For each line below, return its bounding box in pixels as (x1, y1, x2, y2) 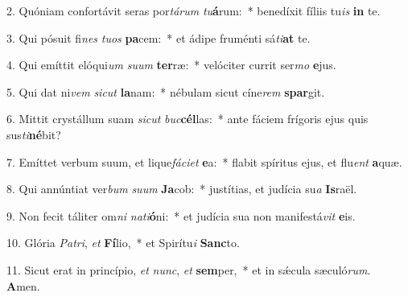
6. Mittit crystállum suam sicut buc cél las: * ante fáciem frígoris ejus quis (6, 110, 369, 127)
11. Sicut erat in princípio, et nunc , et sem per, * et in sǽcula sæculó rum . (6, 261, 371, 278)
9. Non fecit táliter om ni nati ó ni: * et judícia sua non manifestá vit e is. (6, 207, 356, 224)
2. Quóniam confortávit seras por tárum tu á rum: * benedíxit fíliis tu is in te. (6, 2, 381, 19)
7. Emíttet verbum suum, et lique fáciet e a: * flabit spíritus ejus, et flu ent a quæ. (6, 153, 402, 170)
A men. (6, 277, 40, 294)
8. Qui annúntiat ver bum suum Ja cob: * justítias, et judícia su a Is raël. (6, 180, 357, 197)
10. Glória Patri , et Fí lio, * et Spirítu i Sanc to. (6, 234, 240, 251)
